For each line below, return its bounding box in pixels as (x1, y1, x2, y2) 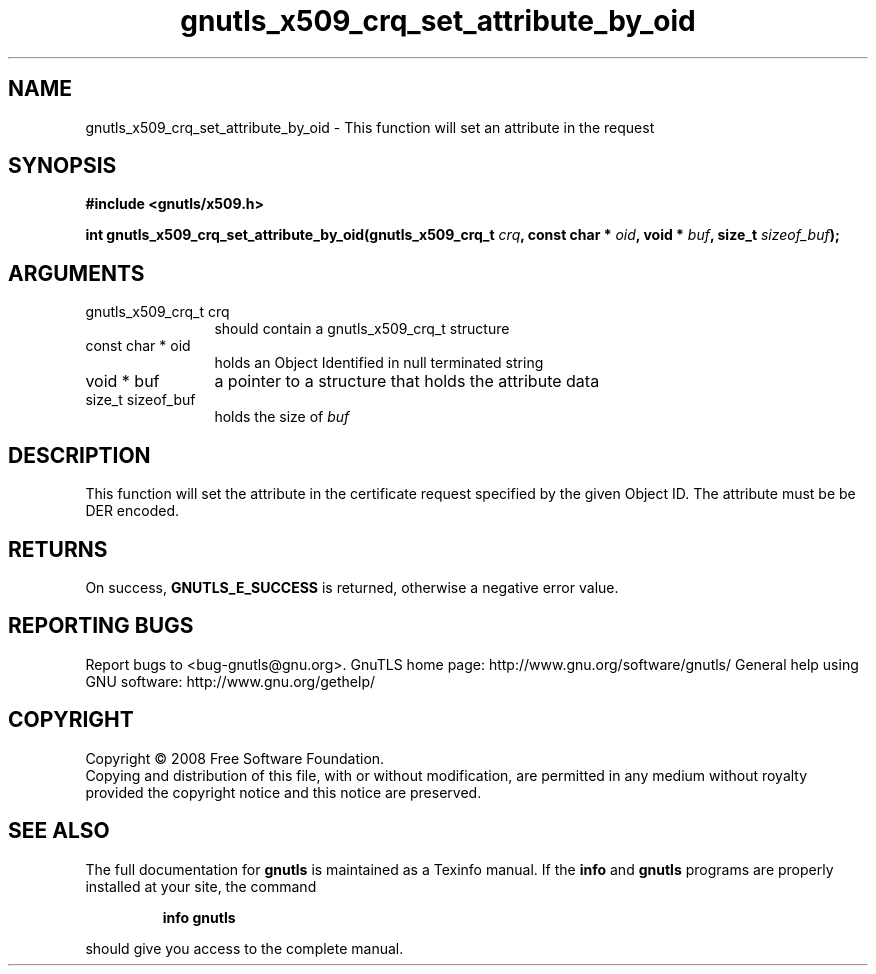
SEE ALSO (8, 818, 110, 844)
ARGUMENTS (8, 260, 145, 286)
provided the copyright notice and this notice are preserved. (85, 783, 482, 801)
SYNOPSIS (8, 153, 117, 179)
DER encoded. (85, 502, 180, 520)
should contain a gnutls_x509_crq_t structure (214, 320, 510, 338)
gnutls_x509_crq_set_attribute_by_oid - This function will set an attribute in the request (85, 118, 655, 136)
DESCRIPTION (8, 442, 151, 468)
